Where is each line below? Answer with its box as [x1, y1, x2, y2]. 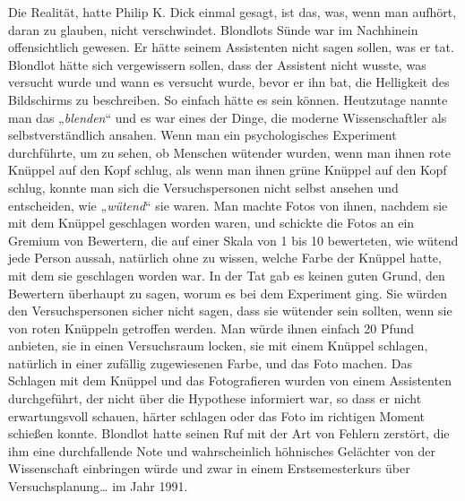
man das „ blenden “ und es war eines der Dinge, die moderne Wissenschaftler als [8, 108, 447, 126]
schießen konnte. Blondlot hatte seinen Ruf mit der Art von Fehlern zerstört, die [8, 424, 450, 443]
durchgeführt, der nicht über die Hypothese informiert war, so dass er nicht [8, 389, 422, 408]
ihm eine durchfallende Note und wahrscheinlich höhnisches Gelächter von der [8, 441, 435, 460]
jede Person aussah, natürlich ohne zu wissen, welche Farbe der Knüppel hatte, [8, 248, 442, 267]
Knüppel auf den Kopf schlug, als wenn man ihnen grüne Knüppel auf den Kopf [8, 160, 447, 179]
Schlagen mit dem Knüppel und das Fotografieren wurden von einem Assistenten [8, 371, 452, 390]
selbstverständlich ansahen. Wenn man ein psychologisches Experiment [8, 125, 397, 144]
